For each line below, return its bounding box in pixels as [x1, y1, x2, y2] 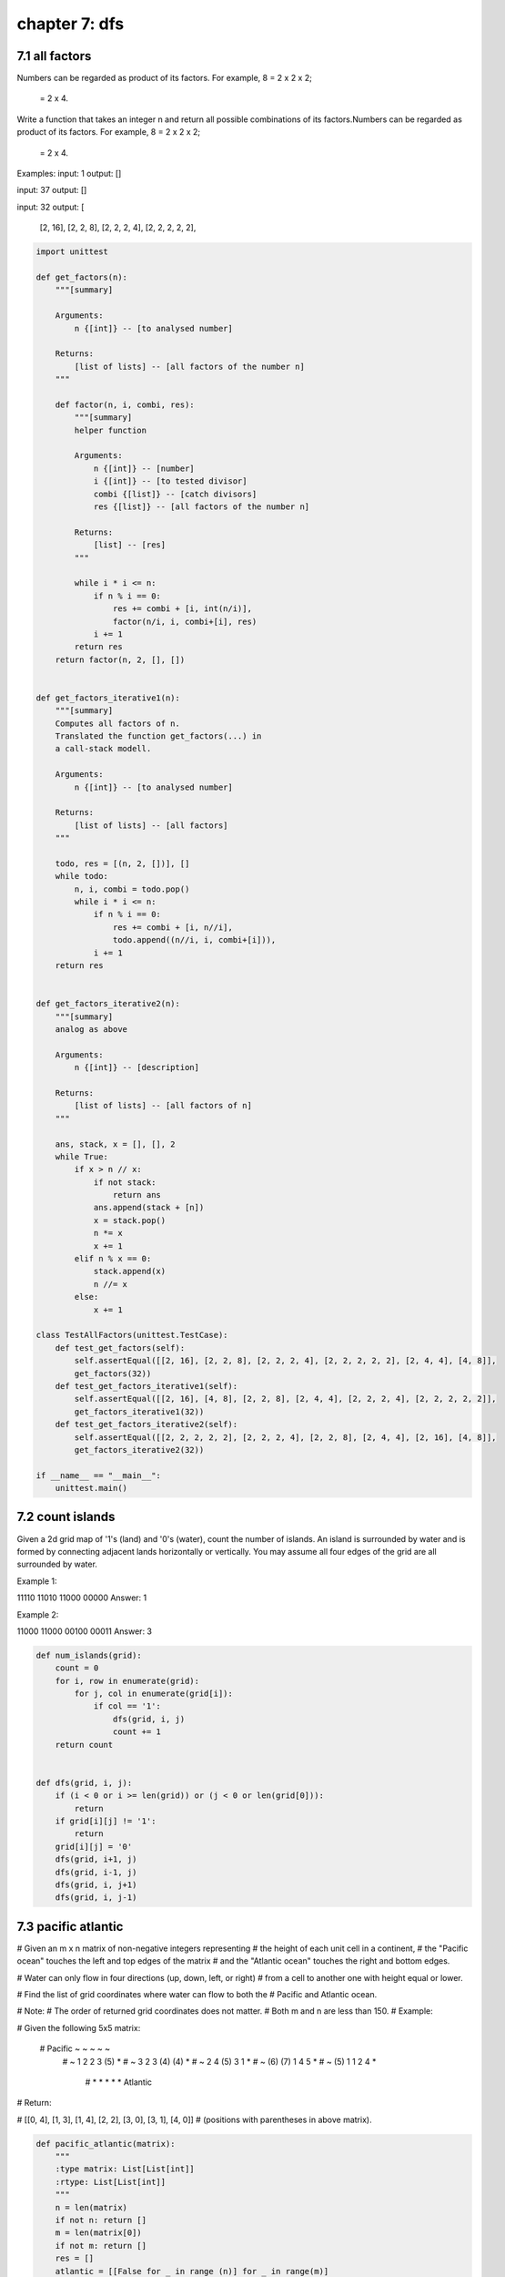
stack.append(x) [93, 1266, 167, 1277]
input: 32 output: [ [16, 201, 85, 212]
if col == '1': [93, 1701, 161, 1711]
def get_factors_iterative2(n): [35, 998, 181, 1009]
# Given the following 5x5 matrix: [16, 2022, 141, 2033]
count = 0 [55, 1663, 99, 1673]
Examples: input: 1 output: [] [16, 168, 122, 179]
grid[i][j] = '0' [55, 1841, 133, 1852]
